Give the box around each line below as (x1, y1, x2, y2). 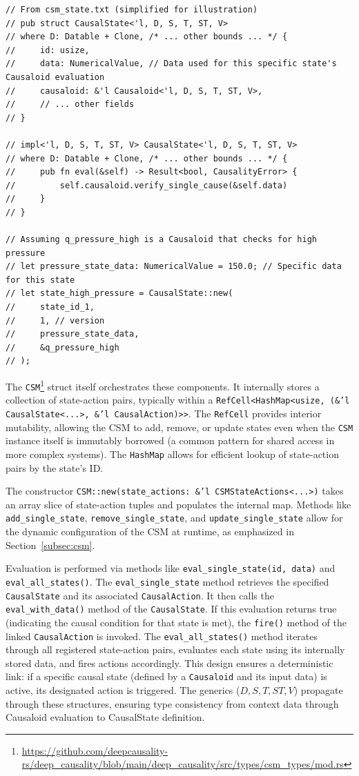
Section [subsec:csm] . (6, 537, 95, 552)
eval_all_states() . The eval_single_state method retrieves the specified (6, 574, 329, 588)
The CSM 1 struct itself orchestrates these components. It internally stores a (6, 377, 320, 393)
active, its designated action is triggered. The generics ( (6, 683, 240, 697)
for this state (6, 275, 75, 285)
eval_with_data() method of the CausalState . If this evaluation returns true (6, 601, 337, 616)
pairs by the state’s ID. (6, 460, 104, 475)
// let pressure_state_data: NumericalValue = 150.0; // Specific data (6, 261, 342, 272)
